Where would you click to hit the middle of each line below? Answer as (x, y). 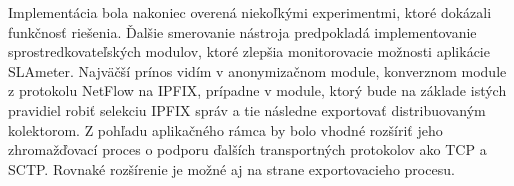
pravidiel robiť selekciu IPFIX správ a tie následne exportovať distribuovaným (247, 109)
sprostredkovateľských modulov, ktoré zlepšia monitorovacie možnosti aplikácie (249, 51)
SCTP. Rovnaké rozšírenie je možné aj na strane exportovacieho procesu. (231, 168)
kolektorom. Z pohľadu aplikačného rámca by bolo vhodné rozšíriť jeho (225, 129)
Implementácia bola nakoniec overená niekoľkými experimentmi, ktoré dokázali (250, 12)
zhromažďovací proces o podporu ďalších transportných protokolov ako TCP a (247, 149)
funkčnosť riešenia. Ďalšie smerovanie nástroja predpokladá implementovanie (242, 31)
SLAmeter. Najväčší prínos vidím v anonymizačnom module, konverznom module (257, 70)
